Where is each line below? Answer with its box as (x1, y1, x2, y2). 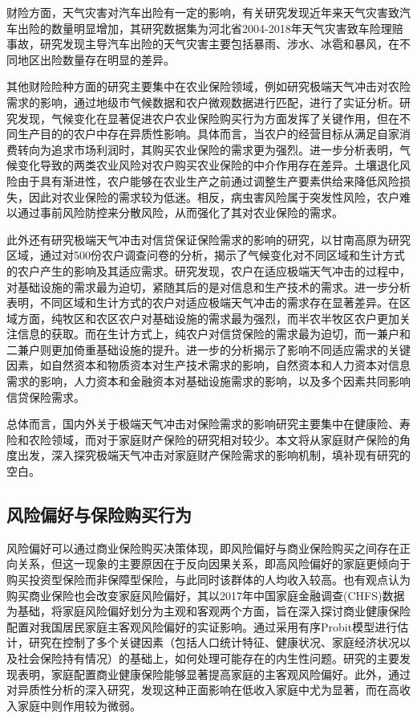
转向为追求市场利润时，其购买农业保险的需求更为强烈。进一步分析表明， (17, 141, 399, 157)
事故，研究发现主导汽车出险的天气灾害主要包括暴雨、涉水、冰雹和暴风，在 (6, 35, 399, 52)
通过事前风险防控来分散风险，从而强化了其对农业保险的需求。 (17, 204, 343, 221)
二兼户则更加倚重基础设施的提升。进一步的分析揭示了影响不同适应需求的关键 (6, 341, 411, 357)
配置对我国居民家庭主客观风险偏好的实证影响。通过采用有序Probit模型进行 (6, 618, 398, 635)
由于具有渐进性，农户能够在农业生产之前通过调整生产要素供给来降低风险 (17, 172, 399, 189)
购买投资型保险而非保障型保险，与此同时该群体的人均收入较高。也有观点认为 (6, 571, 411, 588)
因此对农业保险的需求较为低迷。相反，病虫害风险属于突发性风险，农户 (28, 188, 399, 205)
